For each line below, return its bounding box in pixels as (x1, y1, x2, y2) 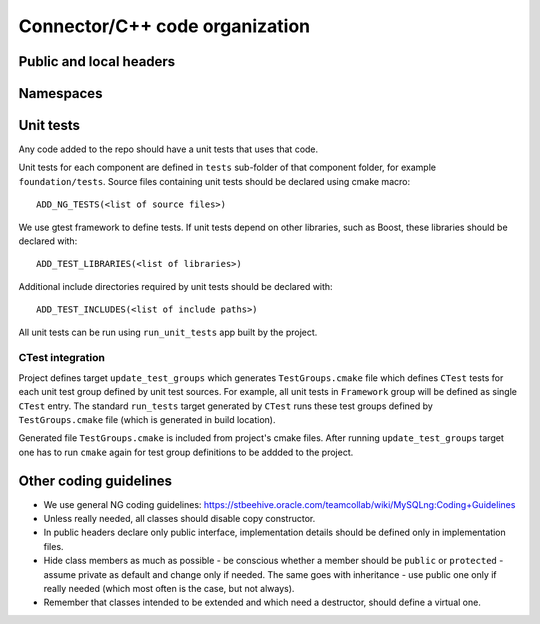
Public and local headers (18, 53, 176, 70)
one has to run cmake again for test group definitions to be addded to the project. (18, 446, 354, 458)
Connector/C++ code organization (18, 15, 311, 37)
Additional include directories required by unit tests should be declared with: (18, 280, 334, 292)
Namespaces (18, 85, 103, 102)
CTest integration (18, 351, 105, 365)
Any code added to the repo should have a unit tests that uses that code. (18, 143, 319, 155)
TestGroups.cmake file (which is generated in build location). (18, 413, 276, 425)
